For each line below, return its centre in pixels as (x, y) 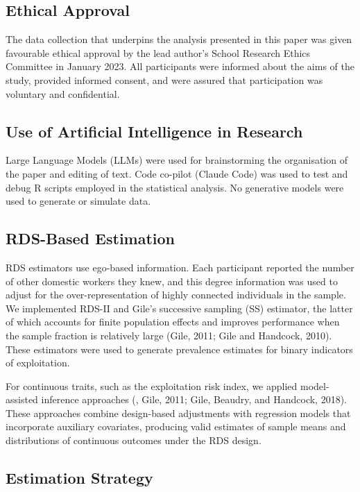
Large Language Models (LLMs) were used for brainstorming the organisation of (177, 160)
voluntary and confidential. (63, 93)
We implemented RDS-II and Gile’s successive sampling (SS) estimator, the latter (179, 308)
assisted (22, 399)
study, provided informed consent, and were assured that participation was (164, 79)
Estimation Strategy (79, 478)
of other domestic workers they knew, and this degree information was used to (172, 281)
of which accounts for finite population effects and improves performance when (173, 322)
